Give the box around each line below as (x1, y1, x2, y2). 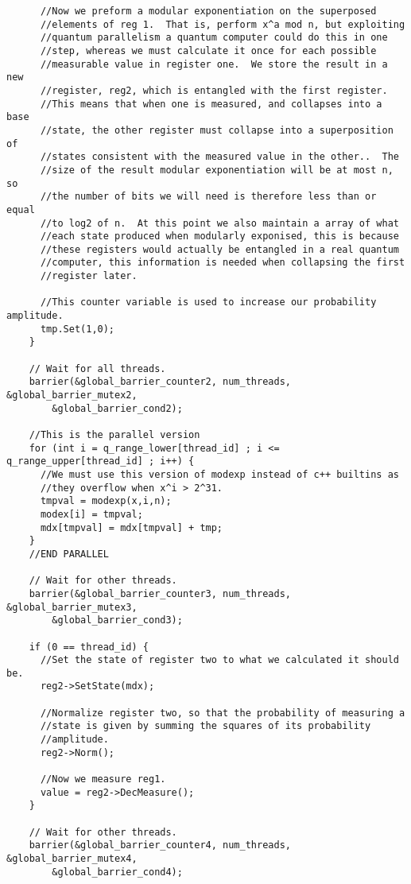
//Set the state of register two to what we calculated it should (40, 654, 399, 666)
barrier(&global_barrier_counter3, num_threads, (29, 587, 291, 599)
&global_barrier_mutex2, (6, 390, 138, 401)
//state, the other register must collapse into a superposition (40, 124, 394, 136)
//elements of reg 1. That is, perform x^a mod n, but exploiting (40, 18, 405, 30)
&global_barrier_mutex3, (6, 601, 138, 613)
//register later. (40, 270, 138, 282)
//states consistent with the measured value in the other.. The (40, 151, 399, 163)
